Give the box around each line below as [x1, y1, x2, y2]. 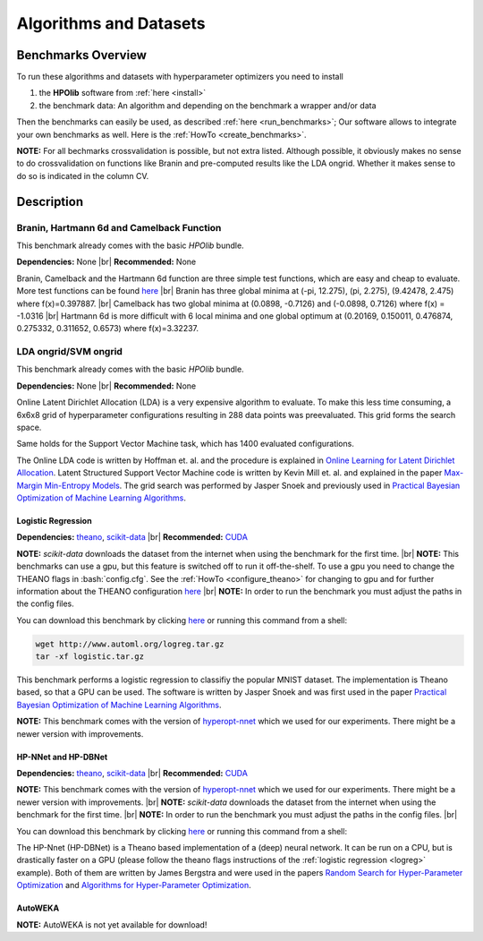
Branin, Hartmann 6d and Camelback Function [16, 221, 222, 234]
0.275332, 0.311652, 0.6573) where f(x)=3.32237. [16, 323, 199, 334]
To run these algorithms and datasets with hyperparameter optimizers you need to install [16, 72, 343, 82]
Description [16, 193, 84, 210]
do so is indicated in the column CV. [16, 170, 149, 181]
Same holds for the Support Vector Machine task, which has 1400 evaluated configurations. [16, 439, 355, 449]
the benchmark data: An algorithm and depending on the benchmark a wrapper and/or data [38, 99, 377, 111]
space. [16, 422, 42, 432]
